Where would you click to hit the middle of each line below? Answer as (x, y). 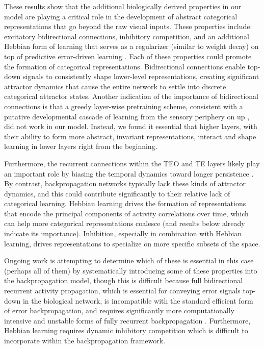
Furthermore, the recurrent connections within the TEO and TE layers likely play (132, 163)
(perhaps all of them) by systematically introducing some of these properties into (131, 270)
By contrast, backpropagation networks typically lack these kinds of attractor (125, 183)
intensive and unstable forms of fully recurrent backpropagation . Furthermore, (127, 320)
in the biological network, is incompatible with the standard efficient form (138, 300)
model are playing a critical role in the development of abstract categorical (121, 16)
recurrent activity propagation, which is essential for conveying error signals (122, 291)
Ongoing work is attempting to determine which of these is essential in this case (129, 260)
